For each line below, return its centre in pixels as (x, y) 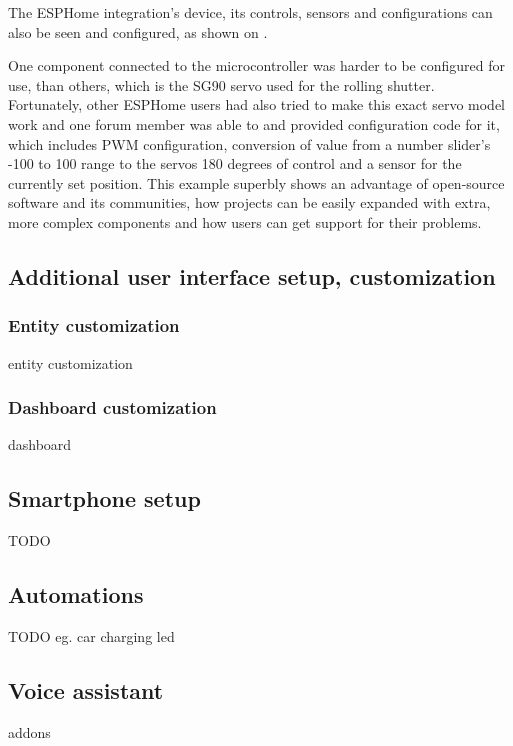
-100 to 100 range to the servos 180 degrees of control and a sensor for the (235, 163)
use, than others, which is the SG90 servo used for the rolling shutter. (221, 84)
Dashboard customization (112, 407)
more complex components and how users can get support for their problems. (245, 221)
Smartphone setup (104, 498)
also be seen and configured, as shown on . (138, 31)
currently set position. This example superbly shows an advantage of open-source (256, 182)
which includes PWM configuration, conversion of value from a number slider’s (249, 143)
